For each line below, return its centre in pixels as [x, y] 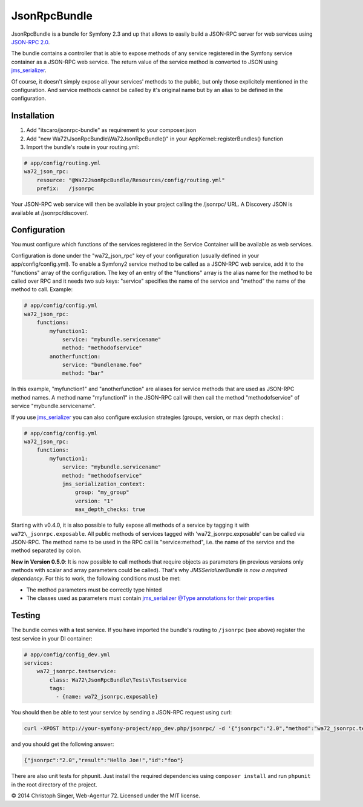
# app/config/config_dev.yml [67, 654]
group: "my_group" [102, 492]
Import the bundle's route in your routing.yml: [83, 147]
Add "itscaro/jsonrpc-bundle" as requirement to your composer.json [111, 130]
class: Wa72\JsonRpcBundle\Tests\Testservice [118, 680]
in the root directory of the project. [54, 785]
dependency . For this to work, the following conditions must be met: [96, 579]
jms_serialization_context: [103, 484]
